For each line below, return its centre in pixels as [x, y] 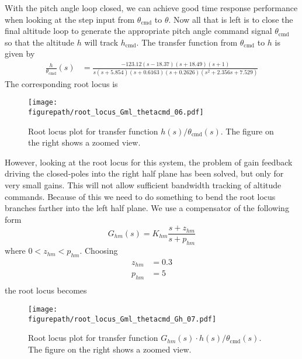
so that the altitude [40, 42]
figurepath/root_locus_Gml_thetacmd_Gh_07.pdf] [122, 319]
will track [101, 42]
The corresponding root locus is [61, 83]
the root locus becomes [46, 290]
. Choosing [99, 251]
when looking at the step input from [70, 19]
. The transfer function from [187, 42]
